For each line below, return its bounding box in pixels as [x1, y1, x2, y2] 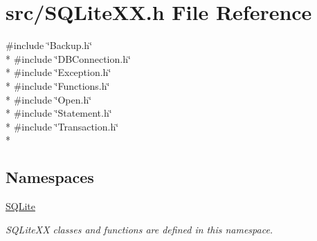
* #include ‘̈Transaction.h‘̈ [6, 119, 119, 133]
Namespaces [6, 166, 94, 188]
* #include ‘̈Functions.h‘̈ [6, 78, 110, 93]
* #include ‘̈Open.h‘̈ [6, 92, 92, 106]
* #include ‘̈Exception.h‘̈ [6, 65, 111, 79]
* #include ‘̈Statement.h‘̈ [6, 106, 112, 120]
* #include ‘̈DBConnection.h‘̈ [6, 51, 131, 66]
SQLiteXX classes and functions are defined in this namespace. [6, 222, 273, 236]
